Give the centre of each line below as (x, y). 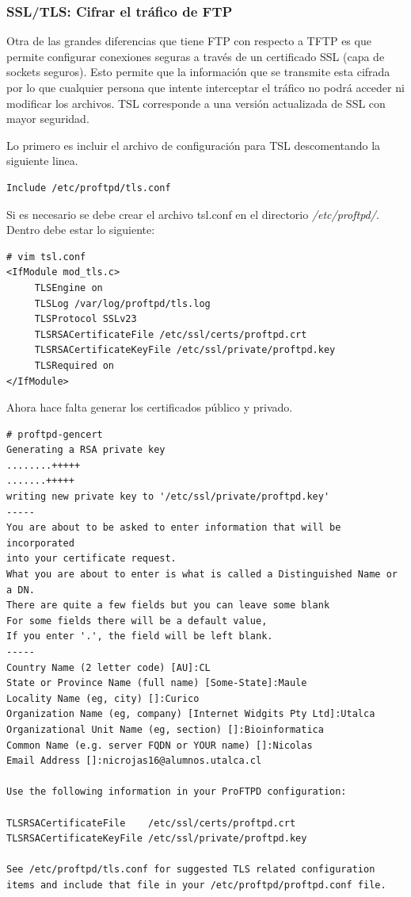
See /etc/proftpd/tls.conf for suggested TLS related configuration (191, 870)
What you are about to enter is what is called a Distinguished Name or (202, 575)
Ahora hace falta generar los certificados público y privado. (150, 407)
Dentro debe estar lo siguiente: (81, 230)
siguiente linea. (42, 161)
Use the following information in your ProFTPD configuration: (177, 792)
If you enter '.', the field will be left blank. (140, 636)
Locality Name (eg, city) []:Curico (103, 698)
